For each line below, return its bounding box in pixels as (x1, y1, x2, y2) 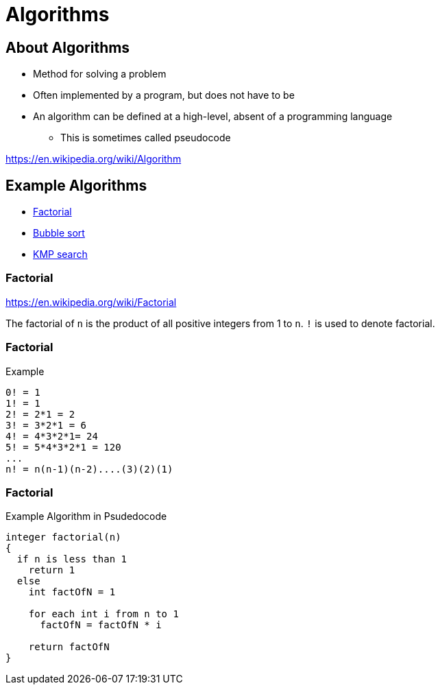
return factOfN (28, 641, 110, 653)
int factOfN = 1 (28, 586, 116, 598)
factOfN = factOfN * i (40, 619, 162, 631)
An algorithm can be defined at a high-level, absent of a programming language (33, 110, 393, 123)
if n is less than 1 (16, 554, 127, 565)
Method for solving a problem (33, 68, 167, 80)
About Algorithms (5, 38, 130, 56)
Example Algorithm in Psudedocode (5, 510, 167, 523)
